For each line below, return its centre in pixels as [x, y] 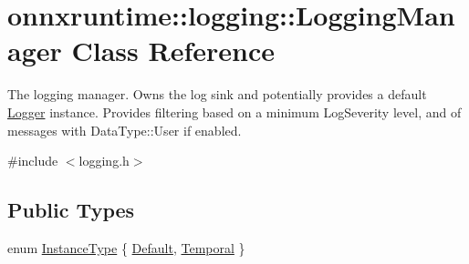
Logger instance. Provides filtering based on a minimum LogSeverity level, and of [234, 112]
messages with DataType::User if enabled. [125, 130]
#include [33, 161]
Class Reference [173, 51]
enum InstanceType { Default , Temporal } [126, 247]
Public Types [71, 210]
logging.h [104, 161]
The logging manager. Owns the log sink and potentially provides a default [217, 94]
